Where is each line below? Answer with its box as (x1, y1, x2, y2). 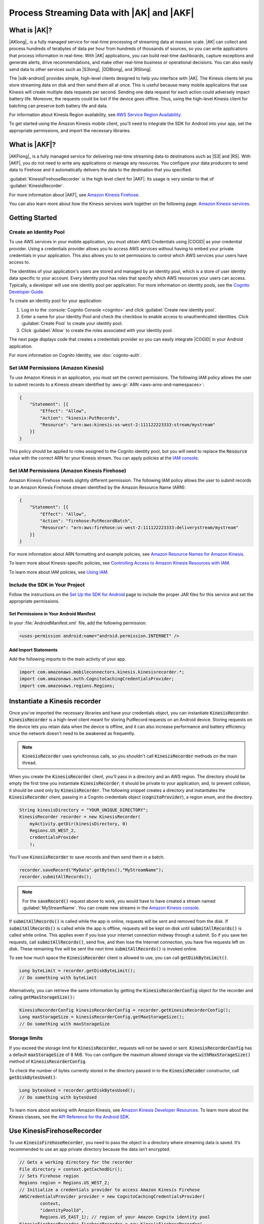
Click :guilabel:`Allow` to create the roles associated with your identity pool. (21, 327, 173, 333)
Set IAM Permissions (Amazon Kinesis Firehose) (9, 468, 127, 474)
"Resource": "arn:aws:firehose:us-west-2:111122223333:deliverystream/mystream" (40, 525, 239, 531)
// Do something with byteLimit (19, 975, 97, 980)
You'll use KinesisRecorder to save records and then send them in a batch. (9, 854, 165, 860)
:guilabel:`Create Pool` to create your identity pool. (21, 321, 123, 327)
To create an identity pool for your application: (9, 298, 103, 304)
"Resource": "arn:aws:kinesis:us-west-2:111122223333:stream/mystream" (40, 422, 216, 428)
